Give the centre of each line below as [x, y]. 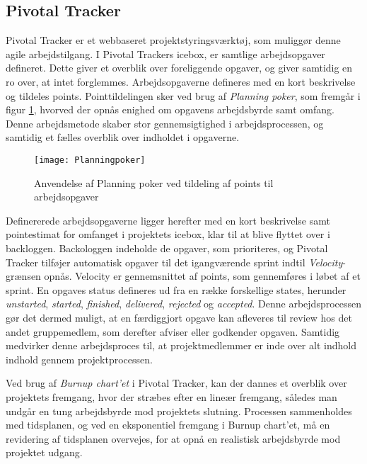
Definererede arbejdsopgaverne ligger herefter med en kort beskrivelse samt [168, 220]
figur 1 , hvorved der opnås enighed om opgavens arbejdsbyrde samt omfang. [170, 109]
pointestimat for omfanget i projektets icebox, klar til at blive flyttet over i [168, 234]
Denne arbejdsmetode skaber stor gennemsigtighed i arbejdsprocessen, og [165, 123]
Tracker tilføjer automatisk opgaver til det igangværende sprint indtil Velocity [174, 262]
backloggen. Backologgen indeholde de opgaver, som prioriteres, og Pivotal [167, 248]
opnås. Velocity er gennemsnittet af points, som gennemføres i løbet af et [202, 276]
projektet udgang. [44, 452]
